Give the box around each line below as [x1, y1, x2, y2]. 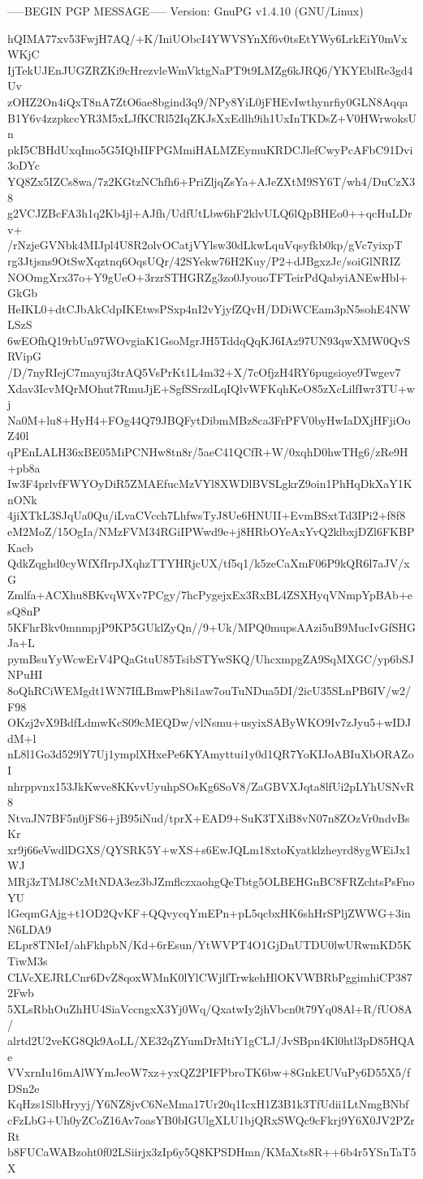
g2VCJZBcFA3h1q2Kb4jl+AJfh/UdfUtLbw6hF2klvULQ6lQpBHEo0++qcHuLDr [7, 205, 412, 222]
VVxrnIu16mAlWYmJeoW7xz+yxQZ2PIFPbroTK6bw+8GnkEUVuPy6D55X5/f [7, 1064, 411, 1081]
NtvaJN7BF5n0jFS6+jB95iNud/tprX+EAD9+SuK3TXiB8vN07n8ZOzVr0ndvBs [7, 809, 410, 826]
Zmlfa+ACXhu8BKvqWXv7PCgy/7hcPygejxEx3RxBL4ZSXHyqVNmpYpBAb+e [7, 586, 413, 603]
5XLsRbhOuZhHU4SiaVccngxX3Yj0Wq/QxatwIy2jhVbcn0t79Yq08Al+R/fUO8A [7, 1000, 412, 1017]
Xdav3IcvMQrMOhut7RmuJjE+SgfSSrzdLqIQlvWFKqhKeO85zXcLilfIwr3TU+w [7, 379, 415, 396]
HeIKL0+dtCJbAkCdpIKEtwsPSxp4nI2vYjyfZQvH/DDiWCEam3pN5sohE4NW [7, 300, 411, 317]
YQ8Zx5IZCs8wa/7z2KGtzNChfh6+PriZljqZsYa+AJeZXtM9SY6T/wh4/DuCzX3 [7, 172, 416, 189]
